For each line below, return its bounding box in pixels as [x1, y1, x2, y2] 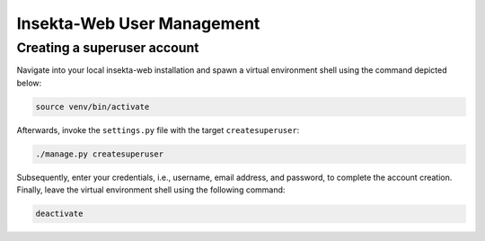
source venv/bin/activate [35, 102, 150, 112]
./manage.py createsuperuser [35, 148, 164, 159]
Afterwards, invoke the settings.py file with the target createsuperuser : [16, 124, 300, 135]
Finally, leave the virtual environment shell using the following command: [16, 184, 286, 195]
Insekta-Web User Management [16, 13, 260, 33]
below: [16, 77, 42, 88]
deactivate [35, 209, 84, 219]
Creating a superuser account [16, 40, 199, 56]
